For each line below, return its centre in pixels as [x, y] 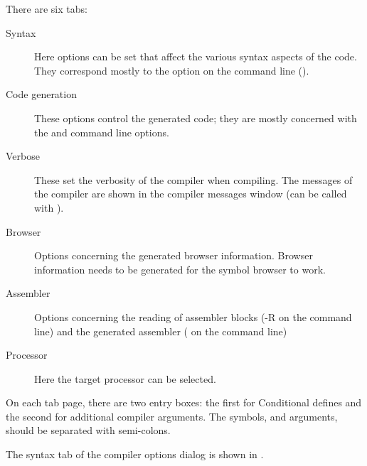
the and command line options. [102, 132]
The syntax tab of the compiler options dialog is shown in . [135, 454]
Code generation [41, 94]
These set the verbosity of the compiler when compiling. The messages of [193, 179]
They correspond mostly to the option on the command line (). [172, 70]
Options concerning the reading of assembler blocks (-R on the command [193, 316]
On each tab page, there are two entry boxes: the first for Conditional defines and [184, 402]
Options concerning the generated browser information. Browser [174, 255]
